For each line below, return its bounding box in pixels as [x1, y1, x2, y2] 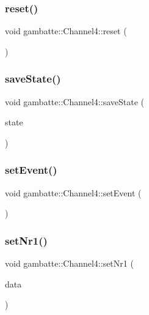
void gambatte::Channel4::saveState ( [5, 95, 144, 108]
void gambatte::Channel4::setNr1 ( [5, 257, 134, 270]
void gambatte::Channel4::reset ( [5, 24, 127, 37]
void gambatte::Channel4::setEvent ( [5, 186, 142, 199]
